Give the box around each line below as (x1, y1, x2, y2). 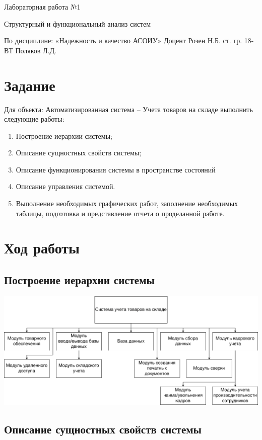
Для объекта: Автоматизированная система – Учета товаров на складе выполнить (4, 104, 253, 114)
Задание (4, 74, 55, 95)
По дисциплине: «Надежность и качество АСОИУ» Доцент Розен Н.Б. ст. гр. (4, 35, 242, 46)
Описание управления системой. (16, 181, 115, 192)
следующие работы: (4, 114, 64, 124)
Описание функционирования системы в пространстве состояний (16, 164, 216, 174)
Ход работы (4, 237, 80, 258)
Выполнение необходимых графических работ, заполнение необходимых (16, 198, 238, 209)
